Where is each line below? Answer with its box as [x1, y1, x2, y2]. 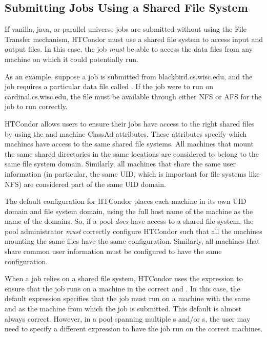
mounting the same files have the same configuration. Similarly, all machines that [5, 236, 260, 246]
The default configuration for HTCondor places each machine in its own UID [5, 196, 247, 206]
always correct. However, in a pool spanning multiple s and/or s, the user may [5, 313, 251, 324]
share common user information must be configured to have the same [5, 246, 222, 257]
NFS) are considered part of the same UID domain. [5, 178, 166, 189]
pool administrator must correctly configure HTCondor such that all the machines [5, 225, 262, 236]
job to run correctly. [5, 101, 68, 112]
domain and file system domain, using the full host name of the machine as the [5, 205, 253, 216]
